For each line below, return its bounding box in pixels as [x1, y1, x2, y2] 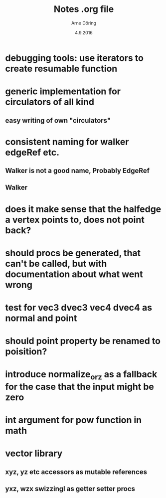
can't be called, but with [5, 258, 107, 269]
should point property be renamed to [5, 335, 161, 347]
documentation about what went [5, 268, 143, 280]
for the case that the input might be [5, 381, 155, 392]
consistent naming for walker [5, 136, 129, 148]
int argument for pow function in [5, 415, 142, 426]
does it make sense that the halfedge [5, 203, 162, 215]
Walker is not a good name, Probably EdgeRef [5, 166, 150, 175]
